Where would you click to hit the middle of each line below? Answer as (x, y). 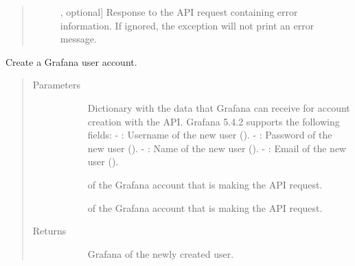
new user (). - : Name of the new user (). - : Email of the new (217, 148)
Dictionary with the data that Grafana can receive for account (219, 107)
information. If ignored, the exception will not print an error (187, 25)
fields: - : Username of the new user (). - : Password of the (210, 135)
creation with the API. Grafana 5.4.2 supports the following (214, 121)
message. (78, 39)
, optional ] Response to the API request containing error (179, 12)
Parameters (56, 85)
